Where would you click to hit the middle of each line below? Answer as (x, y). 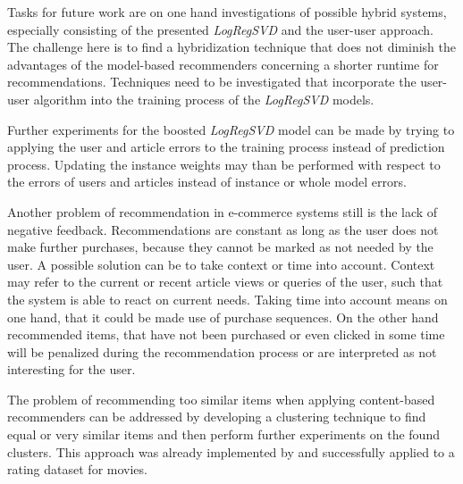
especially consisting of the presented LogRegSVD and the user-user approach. (220, 29)
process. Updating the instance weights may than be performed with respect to (224, 164)
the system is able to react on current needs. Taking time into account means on (227, 299)
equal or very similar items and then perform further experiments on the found (223, 434)
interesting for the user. (72, 369)
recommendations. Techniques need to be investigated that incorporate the (212, 82)
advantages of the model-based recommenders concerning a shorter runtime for (223, 64)
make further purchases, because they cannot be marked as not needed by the (220, 247)
